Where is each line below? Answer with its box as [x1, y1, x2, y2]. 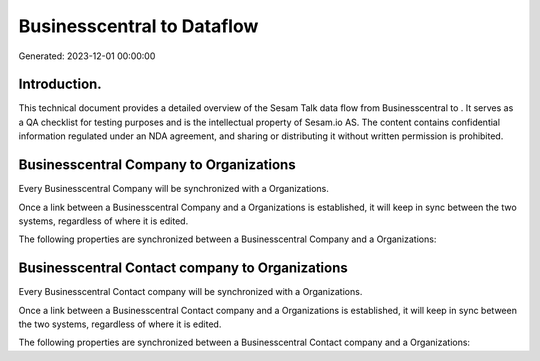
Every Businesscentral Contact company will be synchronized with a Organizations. [18, 286, 363, 298]
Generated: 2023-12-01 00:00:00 [18, 50, 156, 62]
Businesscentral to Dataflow [18, 15, 259, 37]
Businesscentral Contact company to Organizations [18, 260, 349, 277]
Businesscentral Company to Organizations [18, 156, 296, 174]
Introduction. [18, 76, 102, 93]
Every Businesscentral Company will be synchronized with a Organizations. [18, 183, 329, 195]
